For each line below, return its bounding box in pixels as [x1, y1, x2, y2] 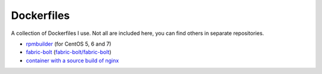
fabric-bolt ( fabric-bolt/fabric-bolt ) [26, 49, 112, 56]
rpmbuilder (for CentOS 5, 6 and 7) [26, 40, 112, 47]
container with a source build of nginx [26, 57, 119, 64]
